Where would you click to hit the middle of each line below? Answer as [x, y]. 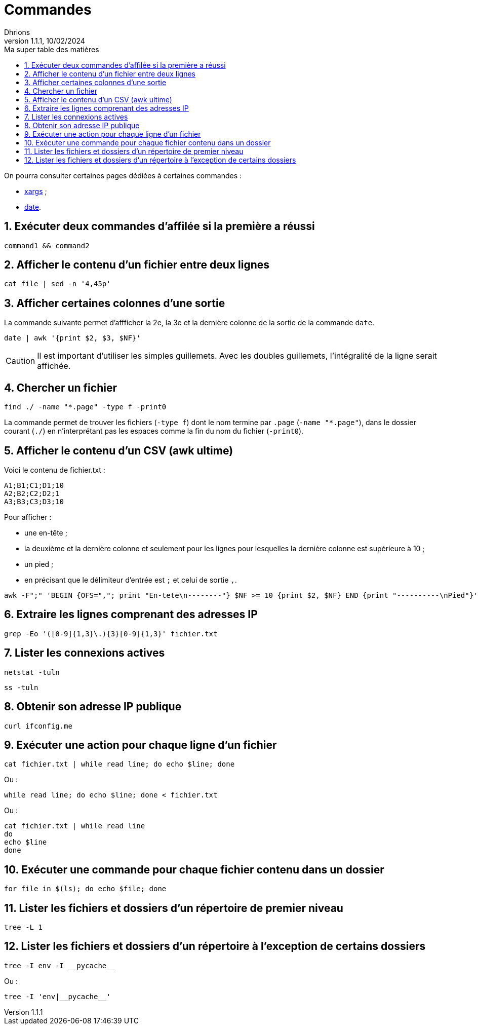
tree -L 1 [23, 927]
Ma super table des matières [52, 49]
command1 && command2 [47, 245]
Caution [21, 361]
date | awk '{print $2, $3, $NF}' [72, 338]
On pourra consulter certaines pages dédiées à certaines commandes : [123, 175]
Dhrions [17, 32]
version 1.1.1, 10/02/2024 [45, 41]
